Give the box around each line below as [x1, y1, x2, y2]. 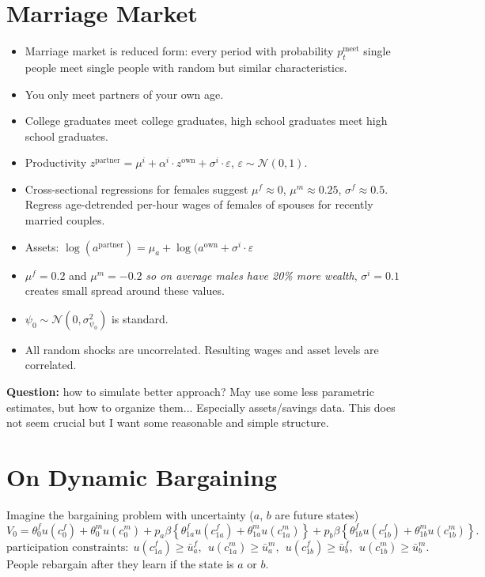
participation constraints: [6, 541, 129, 553]
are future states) [275, 506, 359, 522]
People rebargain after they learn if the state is [6, 555, 234, 571]
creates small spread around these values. [25, 282, 225, 299]
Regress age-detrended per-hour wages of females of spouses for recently [25, 196, 373, 213]
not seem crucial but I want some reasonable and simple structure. [6, 414, 329, 431]
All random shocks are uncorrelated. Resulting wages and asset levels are [25, 341, 379, 357]
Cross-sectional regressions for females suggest [25, 180, 248, 197]
